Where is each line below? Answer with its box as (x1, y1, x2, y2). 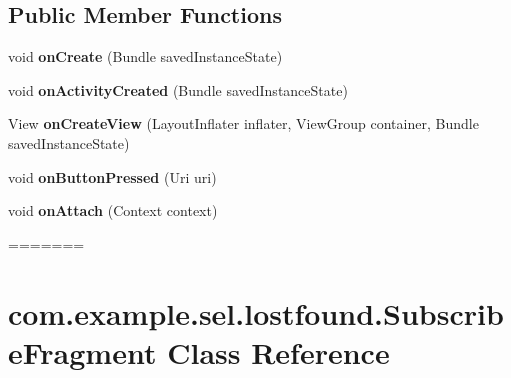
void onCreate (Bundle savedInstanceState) (8, 46, 283, 67)
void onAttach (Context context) (8, 200, 218, 221)
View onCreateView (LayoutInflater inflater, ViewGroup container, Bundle (8, 113, 479, 134)
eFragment (8, 331, 157, 372)
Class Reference (167, 331, 390, 372)
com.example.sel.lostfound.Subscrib (8, 292, 504, 333)
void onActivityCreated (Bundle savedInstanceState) (8, 79, 348, 100)
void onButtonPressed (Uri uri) (8, 166, 217, 187)
